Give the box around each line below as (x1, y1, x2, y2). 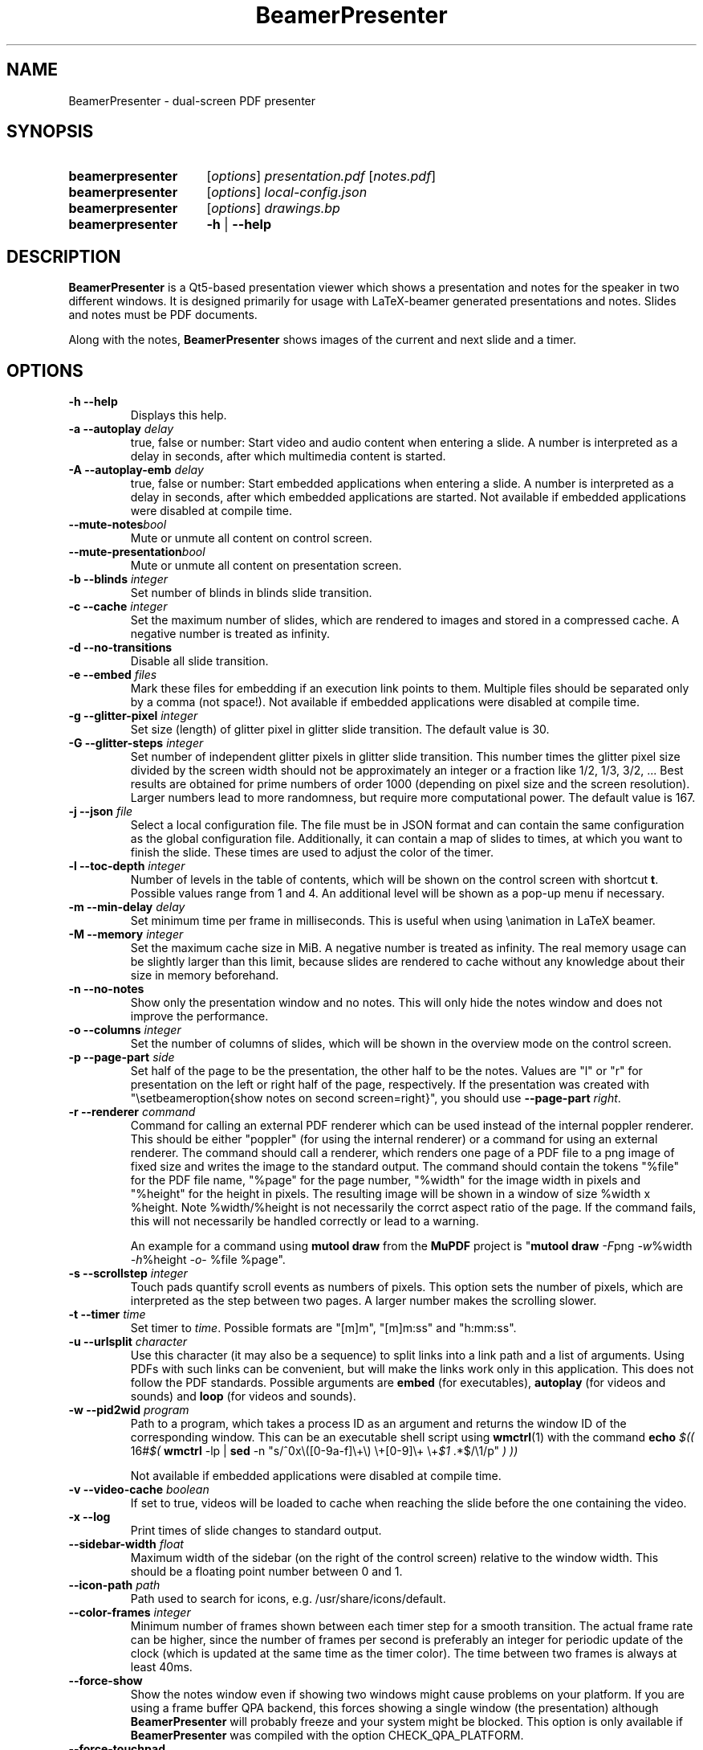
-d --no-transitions (68, 640, 173, 655)
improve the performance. (130, 1009, 269, 1024)
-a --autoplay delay (68, 422, 174, 436)
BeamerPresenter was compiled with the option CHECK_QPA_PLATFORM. (130, 1728, 524, 1743)
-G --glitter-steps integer (68, 736, 204, 750)
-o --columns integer (68, 1023, 181, 1037)
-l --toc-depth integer (68, 859, 185, 873)
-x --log (68, 1510, 111, 1524)
